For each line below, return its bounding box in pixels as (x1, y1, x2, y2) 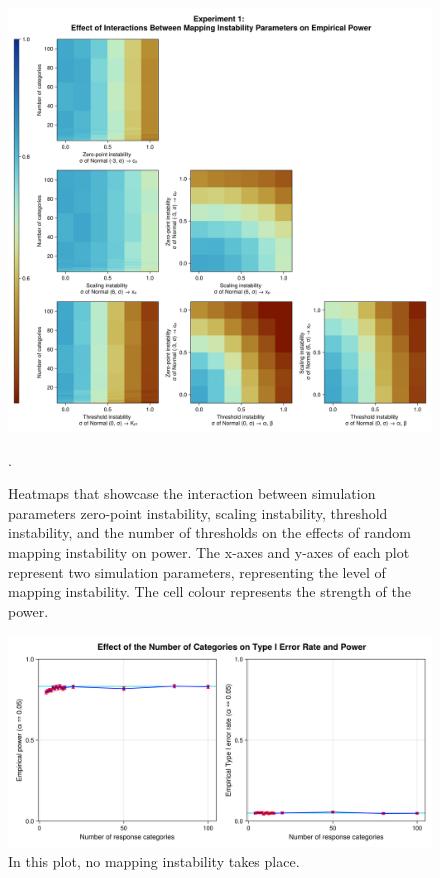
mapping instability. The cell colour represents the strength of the (8, 581, 411, 602)
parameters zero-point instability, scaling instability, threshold (8, 502, 388, 523)
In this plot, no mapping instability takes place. (8, 850, 300, 871)
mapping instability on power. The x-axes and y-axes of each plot (8, 541, 410, 562)
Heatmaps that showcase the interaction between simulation (8, 483, 376, 504)
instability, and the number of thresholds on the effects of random (8, 522, 411, 543)
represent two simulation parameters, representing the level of (8, 561, 386, 582)
